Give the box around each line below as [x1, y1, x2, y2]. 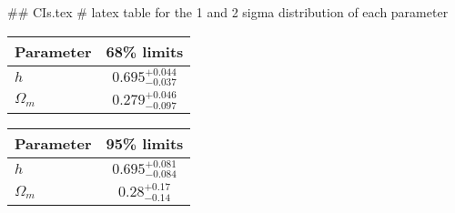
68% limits [106, 40, 184, 62]
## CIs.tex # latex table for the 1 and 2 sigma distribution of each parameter [7, 3, 449, 21]
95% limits [106, 132, 184, 154]
